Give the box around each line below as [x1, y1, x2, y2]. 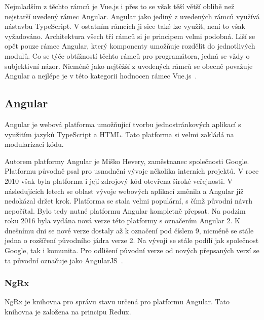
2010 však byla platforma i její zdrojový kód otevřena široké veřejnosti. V [5, 175, 233, 186]
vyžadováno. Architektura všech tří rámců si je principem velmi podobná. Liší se [5, 30, 255, 41]
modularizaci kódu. [5, 139, 64, 149]
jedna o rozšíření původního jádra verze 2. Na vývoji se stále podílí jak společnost [5, 235, 259, 246]
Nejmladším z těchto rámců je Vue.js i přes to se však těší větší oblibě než [5, 1, 235, 11]
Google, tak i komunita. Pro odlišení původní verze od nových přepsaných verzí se [5, 245, 259, 256]
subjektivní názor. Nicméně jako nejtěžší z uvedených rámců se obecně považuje [5, 60, 253, 71]
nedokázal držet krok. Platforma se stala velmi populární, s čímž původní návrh [5, 195, 253, 206]
